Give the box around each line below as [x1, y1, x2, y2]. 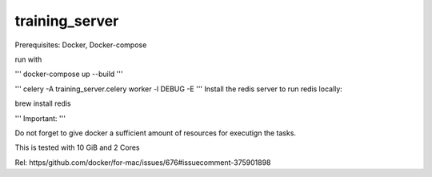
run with [14, 54, 42, 64]
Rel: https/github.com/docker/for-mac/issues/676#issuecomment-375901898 [14, 157, 271, 167]
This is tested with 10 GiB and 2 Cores [14, 143, 140, 152]
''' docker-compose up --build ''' [14, 69, 123, 79]
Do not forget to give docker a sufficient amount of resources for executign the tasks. [14, 128, 296, 138]
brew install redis [14, 99, 71, 108]
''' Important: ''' [14, 113, 66, 123]
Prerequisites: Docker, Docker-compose [14, 40, 147, 50]
